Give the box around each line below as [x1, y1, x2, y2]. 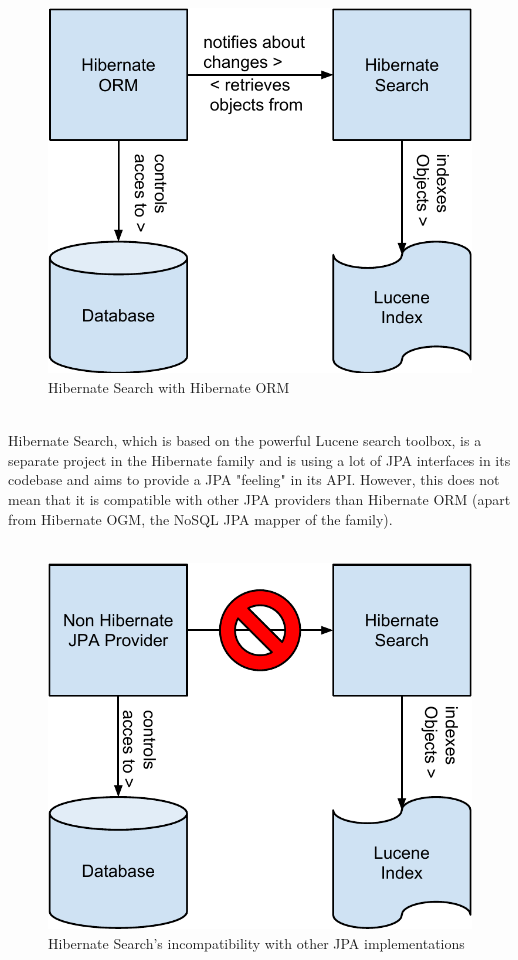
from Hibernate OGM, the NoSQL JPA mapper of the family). [8, 508, 393, 529]
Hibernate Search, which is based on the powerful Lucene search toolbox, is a [8, 430, 482, 451]
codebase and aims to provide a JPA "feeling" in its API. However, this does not [8, 469, 500, 490]
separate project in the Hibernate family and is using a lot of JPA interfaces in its [8, 449, 511, 470]
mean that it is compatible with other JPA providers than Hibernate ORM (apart [8, 488, 511, 509]
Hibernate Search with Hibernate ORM [48, 376, 290, 397]
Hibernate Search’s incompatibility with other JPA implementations [48, 932, 465, 953]
